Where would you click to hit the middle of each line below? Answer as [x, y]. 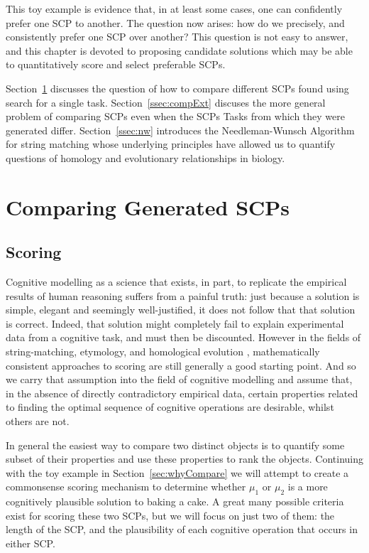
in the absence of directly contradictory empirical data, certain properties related [182, 393]
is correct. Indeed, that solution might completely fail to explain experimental [175, 323]
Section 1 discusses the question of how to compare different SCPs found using [177, 88]
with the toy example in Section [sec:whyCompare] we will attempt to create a [177, 472]
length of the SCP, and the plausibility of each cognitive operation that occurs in [182, 529]
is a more [308, 487]
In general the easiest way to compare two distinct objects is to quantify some [175, 445]
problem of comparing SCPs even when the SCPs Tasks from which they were [175, 116]
